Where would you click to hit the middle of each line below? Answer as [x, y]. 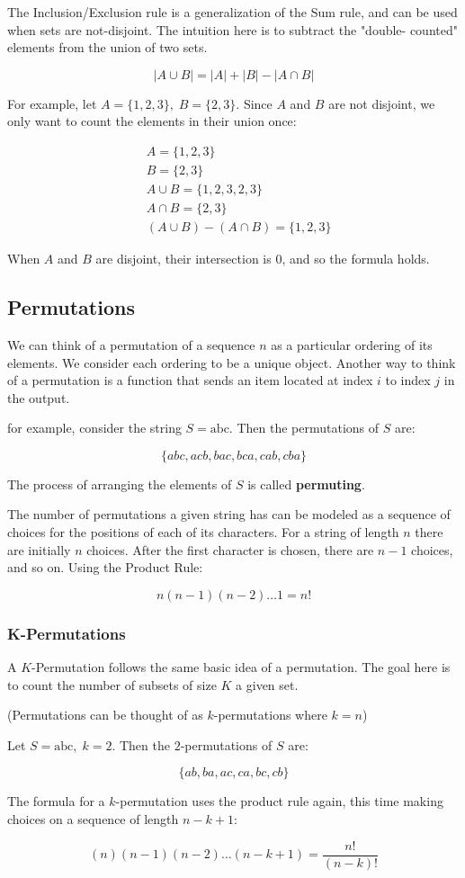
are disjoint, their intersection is [183, 259]
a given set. [267, 684]
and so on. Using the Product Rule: [105, 567]
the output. [39, 397]
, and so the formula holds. [356, 259]
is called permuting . [306, 484]
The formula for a [56, 801]
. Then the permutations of [304, 428]
